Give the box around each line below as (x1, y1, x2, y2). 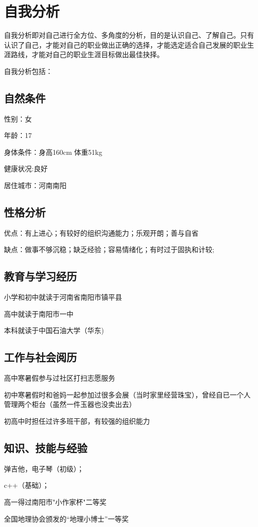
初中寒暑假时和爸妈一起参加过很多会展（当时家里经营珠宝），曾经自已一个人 (4, 389, 251, 399)
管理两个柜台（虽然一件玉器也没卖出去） (4, 399, 136, 409)
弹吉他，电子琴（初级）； (4, 463, 84, 473)
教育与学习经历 (4, 268, 77, 284)
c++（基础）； (4, 480, 49, 490)
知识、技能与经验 (4, 440, 87, 456)
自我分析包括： (4, 66, 53, 76)
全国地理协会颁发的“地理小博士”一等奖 (4, 513, 129, 524)
